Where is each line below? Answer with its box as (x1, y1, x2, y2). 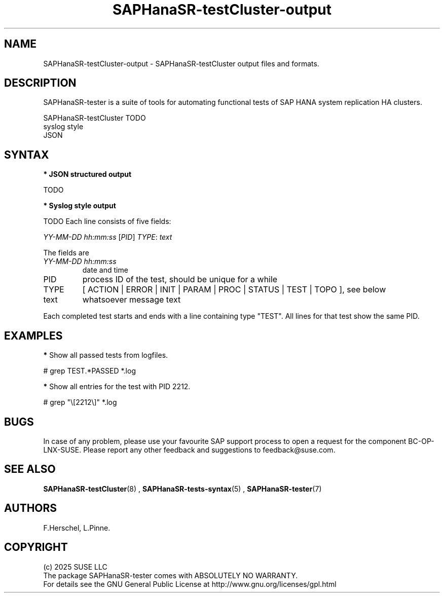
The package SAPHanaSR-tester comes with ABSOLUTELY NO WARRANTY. (43, 571, 298, 580)
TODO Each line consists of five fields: (43, 217, 171, 226)
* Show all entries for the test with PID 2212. (43, 382, 191, 391)
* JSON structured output (43, 170, 132, 179)
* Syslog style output (43, 201, 116, 210)
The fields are (43, 248, 89, 257)
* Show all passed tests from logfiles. (43, 351, 168, 360)
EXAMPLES (4, 329, 63, 342)
